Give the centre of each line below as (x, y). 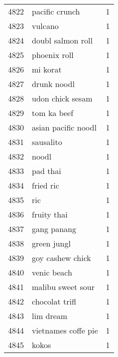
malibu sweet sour (63, 287)
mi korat (47, 69)
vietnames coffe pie (65, 330)
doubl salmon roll (62, 40)
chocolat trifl (54, 301)
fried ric (46, 185)
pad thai (47, 171)
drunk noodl (53, 84)
